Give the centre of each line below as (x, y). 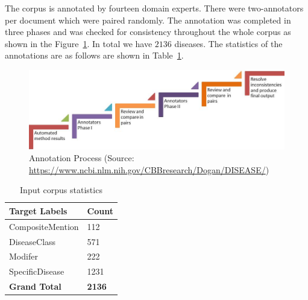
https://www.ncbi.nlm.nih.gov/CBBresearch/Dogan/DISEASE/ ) (149, 169)
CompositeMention (44, 226)
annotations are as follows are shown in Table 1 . (94, 55)
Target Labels (38, 210)
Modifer (24, 256)
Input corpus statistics (61, 190)
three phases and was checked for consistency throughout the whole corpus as (148, 32)
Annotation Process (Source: (82, 158)
